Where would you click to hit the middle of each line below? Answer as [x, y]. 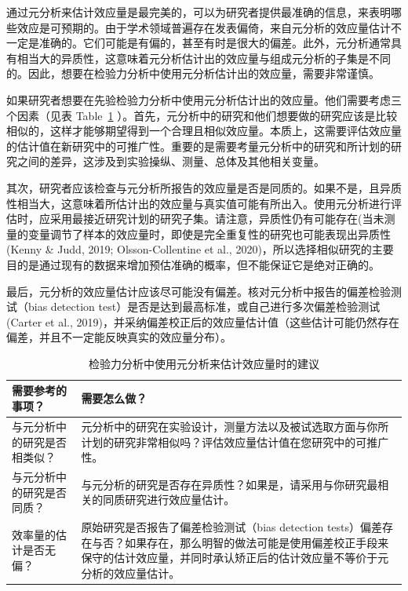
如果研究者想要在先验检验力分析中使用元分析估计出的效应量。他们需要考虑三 [204, 99]
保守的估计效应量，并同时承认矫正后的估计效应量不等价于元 [235, 558]
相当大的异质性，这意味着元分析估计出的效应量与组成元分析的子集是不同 [204, 58]
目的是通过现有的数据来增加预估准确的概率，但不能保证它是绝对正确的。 [193, 264]
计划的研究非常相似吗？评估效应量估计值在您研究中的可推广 [235, 441]
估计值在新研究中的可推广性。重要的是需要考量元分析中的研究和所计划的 [204, 146]
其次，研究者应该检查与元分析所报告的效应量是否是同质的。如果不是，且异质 [204, 187]
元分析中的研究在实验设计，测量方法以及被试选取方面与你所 [235, 426]
